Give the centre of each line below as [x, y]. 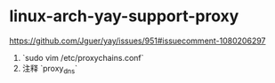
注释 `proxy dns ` [50, 69]
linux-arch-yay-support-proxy [124, 16]
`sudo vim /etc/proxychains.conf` [83, 57]
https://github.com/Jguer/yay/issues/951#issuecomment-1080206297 [137, 41]
